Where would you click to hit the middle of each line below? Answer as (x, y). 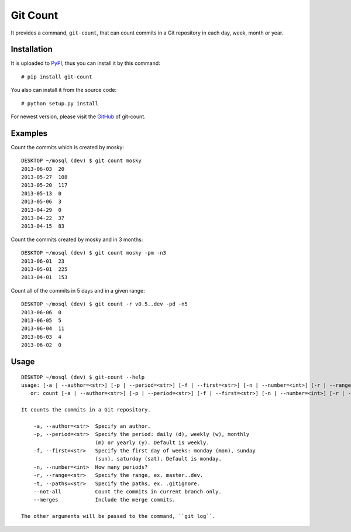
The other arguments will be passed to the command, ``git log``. (118, 516)
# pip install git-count (57, 77)
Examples (29, 133)
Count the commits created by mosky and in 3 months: (77, 239)
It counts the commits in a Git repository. (86, 410)
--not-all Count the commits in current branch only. (127, 492)
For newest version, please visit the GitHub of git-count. (78, 116)
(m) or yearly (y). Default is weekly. (152, 442)
